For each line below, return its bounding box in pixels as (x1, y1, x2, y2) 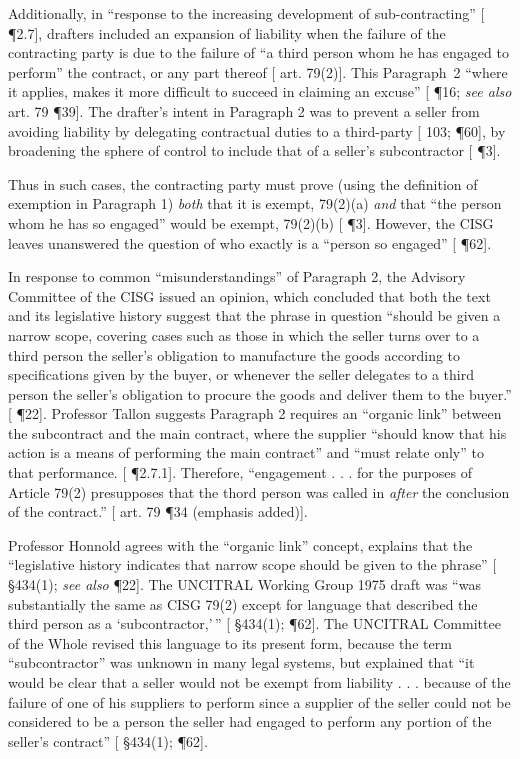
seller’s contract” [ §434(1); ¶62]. (8, 730, 208, 751)
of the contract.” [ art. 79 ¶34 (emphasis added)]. (8, 501, 308, 522)
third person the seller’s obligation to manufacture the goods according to (8, 344, 461, 365)
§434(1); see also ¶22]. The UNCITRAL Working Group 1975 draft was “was (8, 574, 481, 595)
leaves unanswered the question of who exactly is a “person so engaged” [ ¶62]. (8, 232, 492, 253)
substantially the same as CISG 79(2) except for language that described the (8, 593, 478, 614)
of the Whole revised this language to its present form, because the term (8, 632, 452, 653)
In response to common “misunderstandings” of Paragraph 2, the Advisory (8, 266, 466, 287)
